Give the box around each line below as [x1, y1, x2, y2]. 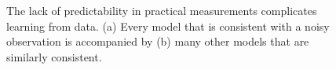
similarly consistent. [6, 48, 102, 64]
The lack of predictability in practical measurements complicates [6, 2, 317, 18]
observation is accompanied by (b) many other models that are [6, 33, 309, 50]
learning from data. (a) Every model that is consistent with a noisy [6, 17, 330, 34]
